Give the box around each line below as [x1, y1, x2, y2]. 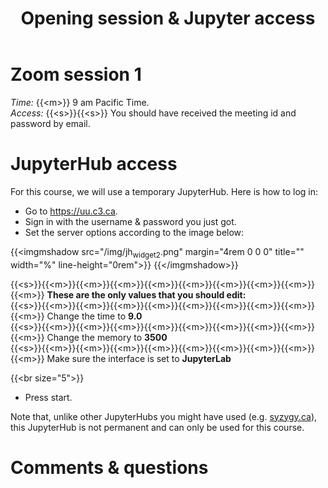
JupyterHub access [10, 153, 178, 176]
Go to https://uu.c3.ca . [24, 205, 118, 217]
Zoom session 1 [10, 63, 142, 86]
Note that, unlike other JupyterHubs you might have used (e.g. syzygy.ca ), [10, 410, 318, 422]
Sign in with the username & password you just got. [24, 215, 237, 227]
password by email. [10, 117, 91, 129]
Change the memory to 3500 [46, 331, 168, 343]
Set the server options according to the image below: [24, 226, 245, 238]
